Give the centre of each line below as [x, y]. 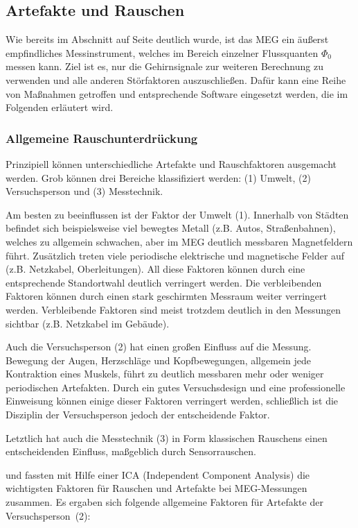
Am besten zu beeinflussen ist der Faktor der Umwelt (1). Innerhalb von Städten [177, 214]
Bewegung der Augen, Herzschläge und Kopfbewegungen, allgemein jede [158, 360]
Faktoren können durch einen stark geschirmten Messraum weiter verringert [167, 296]
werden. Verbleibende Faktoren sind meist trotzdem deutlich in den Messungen [173, 309]
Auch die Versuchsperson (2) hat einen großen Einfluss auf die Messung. [159, 347]
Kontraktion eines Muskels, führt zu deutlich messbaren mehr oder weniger [165, 374]
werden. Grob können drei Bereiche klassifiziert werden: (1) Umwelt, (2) [158, 177]
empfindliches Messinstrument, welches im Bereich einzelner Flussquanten [162, 52]
